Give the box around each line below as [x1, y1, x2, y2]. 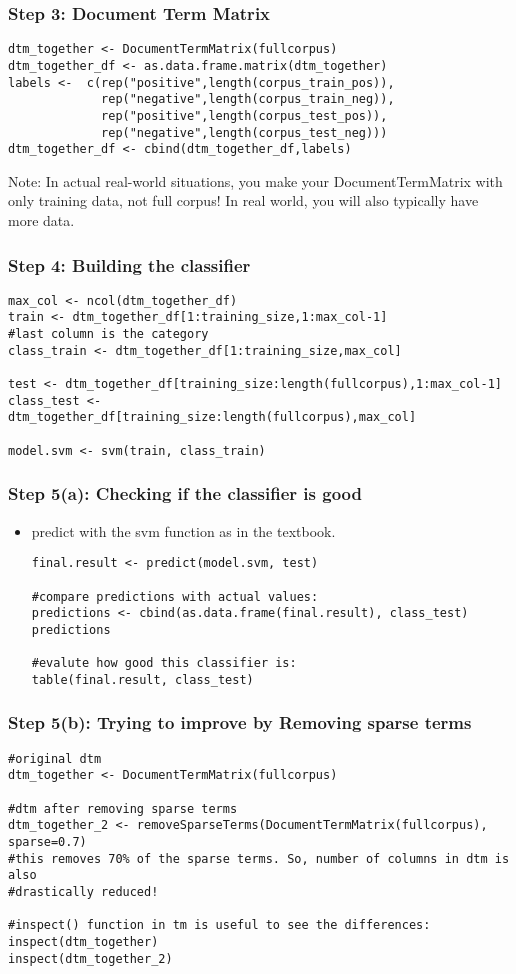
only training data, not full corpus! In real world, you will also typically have [8, 190, 479, 211]
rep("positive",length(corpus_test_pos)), [101, 108, 388, 123]
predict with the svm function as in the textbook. [31, 520, 336, 541]
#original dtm [8, 751, 102, 766]
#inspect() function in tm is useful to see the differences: [8, 918, 431, 933]
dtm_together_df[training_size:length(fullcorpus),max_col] [8, 410, 417, 425]
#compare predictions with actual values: [31, 589, 319, 604]
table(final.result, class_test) [31, 672, 254, 687]
